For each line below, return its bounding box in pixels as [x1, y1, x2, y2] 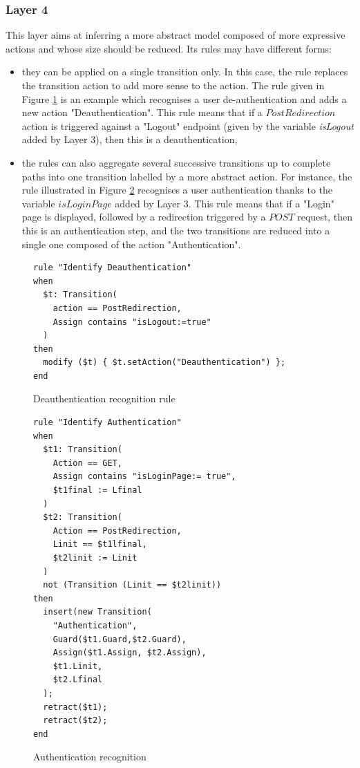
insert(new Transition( [43, 607, 152, 617]
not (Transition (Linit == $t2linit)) [43, 580, 222, 590]
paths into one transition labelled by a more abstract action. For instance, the [21, 169, 352, 183]
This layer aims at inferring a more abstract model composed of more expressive [6, 28, 345, 42]
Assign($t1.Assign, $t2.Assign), [53, 648, 207, 658]
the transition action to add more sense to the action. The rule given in [21, 78, 325, 92]
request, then [297, 209, 353, 224]
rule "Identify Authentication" [33, 418, 182, 428]
